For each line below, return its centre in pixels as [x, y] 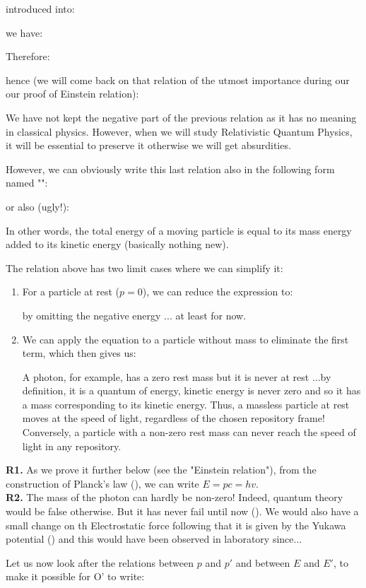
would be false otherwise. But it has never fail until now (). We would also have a [182, 511]
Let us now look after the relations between [100, 562]
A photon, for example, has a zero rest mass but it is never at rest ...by [177, 376]
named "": [27, 183]
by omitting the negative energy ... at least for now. [134, 315]
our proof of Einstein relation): [72, 94]
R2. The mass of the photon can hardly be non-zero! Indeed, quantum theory [175, 497]
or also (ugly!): [37, 206]
